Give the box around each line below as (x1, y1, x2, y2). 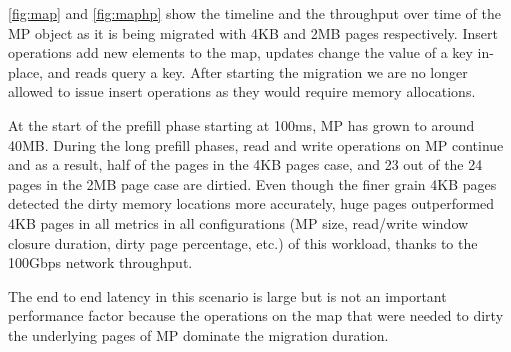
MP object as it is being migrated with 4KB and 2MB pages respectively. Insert (8, 22, 498, 43)
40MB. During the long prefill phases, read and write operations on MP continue (8, 134, 504, 155)
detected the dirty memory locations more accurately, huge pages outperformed (8, 193, 495, 214)
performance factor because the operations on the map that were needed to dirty (8, 305, 504, 326)
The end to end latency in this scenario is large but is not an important (8, 285, 447, 306)
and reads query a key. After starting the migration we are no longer (47, 61, 468, 82)
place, (8, 61, 43, 82)
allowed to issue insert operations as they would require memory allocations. (8, 81, 476, 102)
